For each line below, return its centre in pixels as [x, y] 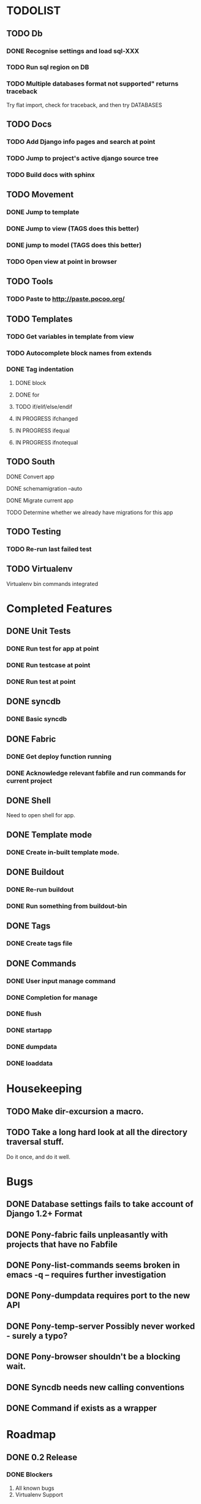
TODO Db [25, 34]
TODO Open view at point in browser [62, 261]
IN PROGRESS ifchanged [47, 418]
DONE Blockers [30, 1474]
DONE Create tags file [40, 943]
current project [29, 780]
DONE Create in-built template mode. [63, 852]
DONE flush [24, 1014]
